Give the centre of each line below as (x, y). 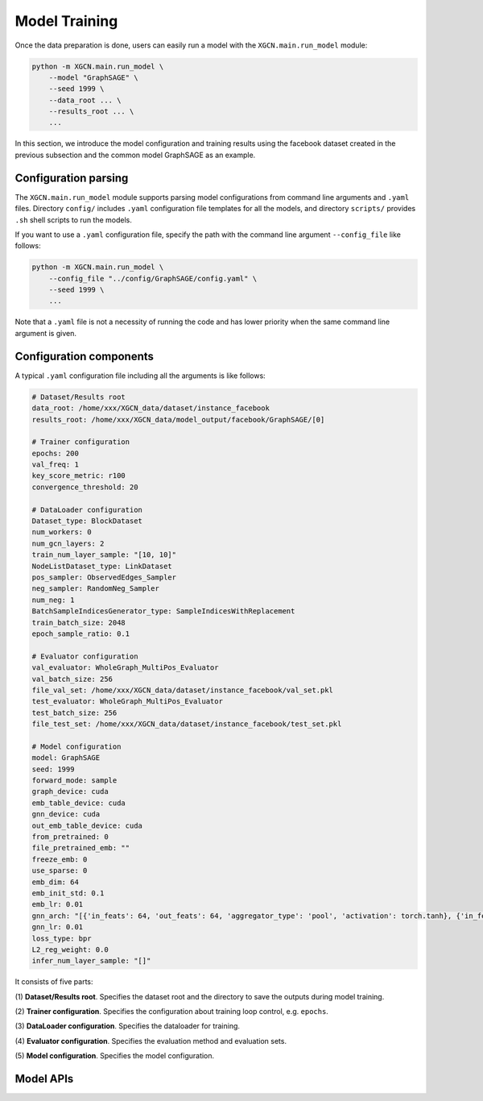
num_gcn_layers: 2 (68, 543)
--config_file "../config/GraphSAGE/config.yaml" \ (153, 278)
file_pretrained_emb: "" (81, 848)
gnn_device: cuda (66, 814)
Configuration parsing (72, 178)
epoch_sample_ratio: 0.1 (81, 634)
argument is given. (45, 333)
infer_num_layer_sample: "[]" (91, 961)
